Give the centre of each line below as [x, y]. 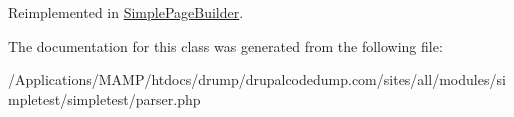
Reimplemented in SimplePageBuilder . [126, 12]
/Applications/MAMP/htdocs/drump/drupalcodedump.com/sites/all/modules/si [257, 79]
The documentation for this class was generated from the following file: [225, 45]
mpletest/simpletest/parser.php [104, 98]
